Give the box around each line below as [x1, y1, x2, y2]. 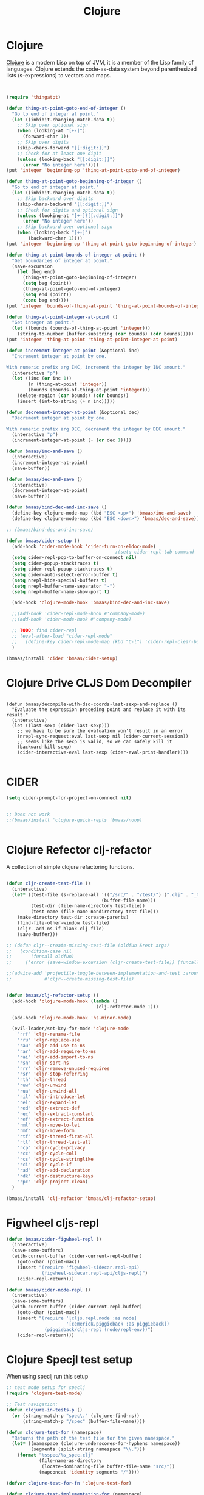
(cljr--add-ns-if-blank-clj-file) [17, 926, 104, 932]
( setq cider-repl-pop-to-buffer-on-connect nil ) [12, 555, 137, 561]
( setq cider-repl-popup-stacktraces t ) [12, 566, 113, 573]
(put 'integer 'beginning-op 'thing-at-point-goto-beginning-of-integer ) [6, 241, 197, 247]
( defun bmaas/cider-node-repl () [6, 1286, 91, 1293]
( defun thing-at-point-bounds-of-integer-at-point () [6, 252, 146, 258]
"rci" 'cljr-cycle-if [17, 1161, 72, 1168]
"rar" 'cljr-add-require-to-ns [17, 1048, 97, 1054]
